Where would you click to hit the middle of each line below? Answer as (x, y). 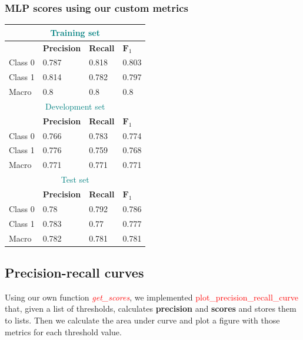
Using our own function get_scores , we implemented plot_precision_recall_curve (152, 297)
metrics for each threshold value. (63, 331)
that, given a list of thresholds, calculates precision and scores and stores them (151, 308)
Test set (75, 179)
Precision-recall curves (74, 273)
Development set (75, 106)
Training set (75, 32)
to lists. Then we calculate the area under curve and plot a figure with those (142, 320)
